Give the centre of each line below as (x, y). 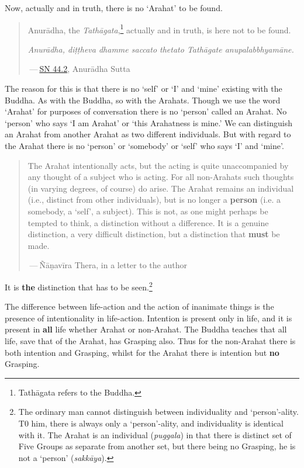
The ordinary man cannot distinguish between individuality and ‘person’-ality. (158, 412)
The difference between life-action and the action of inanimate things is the (139, 306)
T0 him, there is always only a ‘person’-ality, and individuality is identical (151, 423)
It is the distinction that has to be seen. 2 (79, 286)
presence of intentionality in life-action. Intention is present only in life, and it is (148, 318)
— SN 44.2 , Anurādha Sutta (80, 69)
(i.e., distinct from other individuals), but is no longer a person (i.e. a (154, 200)
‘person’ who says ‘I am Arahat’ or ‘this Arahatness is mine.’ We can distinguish (149, 122)
